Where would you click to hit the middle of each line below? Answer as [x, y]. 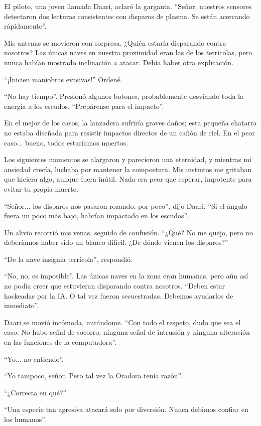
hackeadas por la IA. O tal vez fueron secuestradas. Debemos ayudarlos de [119, 295]
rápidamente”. [25, 26]
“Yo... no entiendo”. [34, 359]
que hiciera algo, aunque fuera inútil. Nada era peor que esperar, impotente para [128, 179]
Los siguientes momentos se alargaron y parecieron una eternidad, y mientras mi [128, 159]
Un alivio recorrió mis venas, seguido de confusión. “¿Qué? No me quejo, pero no [128, 232]
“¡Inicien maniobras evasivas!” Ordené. [63, 79]
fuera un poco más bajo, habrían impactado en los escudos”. [96, 216]
